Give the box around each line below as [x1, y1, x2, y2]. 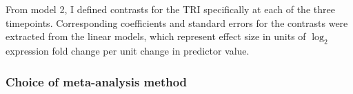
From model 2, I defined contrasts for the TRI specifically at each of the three [6, 2, 335, 16]
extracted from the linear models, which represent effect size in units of [6, 29, 306, 44]
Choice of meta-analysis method [6, 73, 188, 90]
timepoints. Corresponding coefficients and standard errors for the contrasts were [6, 15, 348, 30]
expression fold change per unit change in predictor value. [6, 43, 250, 57]
